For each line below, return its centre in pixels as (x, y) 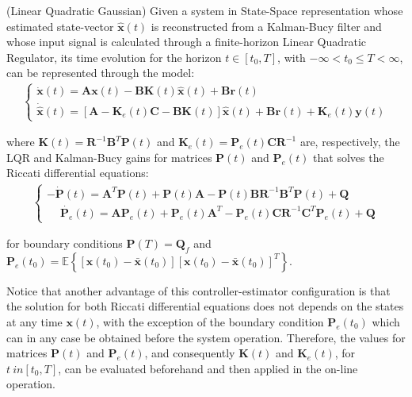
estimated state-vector (60, 26)
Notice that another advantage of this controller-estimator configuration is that (198, 290)
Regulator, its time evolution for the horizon (114, 57)
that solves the (349, 157)
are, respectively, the (350, 142)
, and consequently (190, 353)
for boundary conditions (65, 243)
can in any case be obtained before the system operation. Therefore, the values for (206, 337)
